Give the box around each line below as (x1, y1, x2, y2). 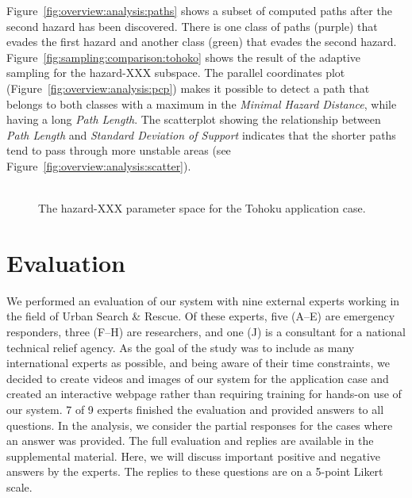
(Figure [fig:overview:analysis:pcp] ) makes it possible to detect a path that (6, 79, 370, 96)
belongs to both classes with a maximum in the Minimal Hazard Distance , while (6, 95, 397, 112)
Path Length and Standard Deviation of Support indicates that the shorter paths (6, 126, 396, 143)
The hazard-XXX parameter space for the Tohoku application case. (38, 200, 366, 216)
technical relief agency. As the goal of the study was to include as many (6, 339, 355, 355)
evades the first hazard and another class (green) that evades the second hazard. (6, 33, 397, 50)
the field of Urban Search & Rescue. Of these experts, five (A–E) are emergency (6, 308, 395, 324)
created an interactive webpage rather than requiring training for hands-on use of (6, 385, 402, 402)
